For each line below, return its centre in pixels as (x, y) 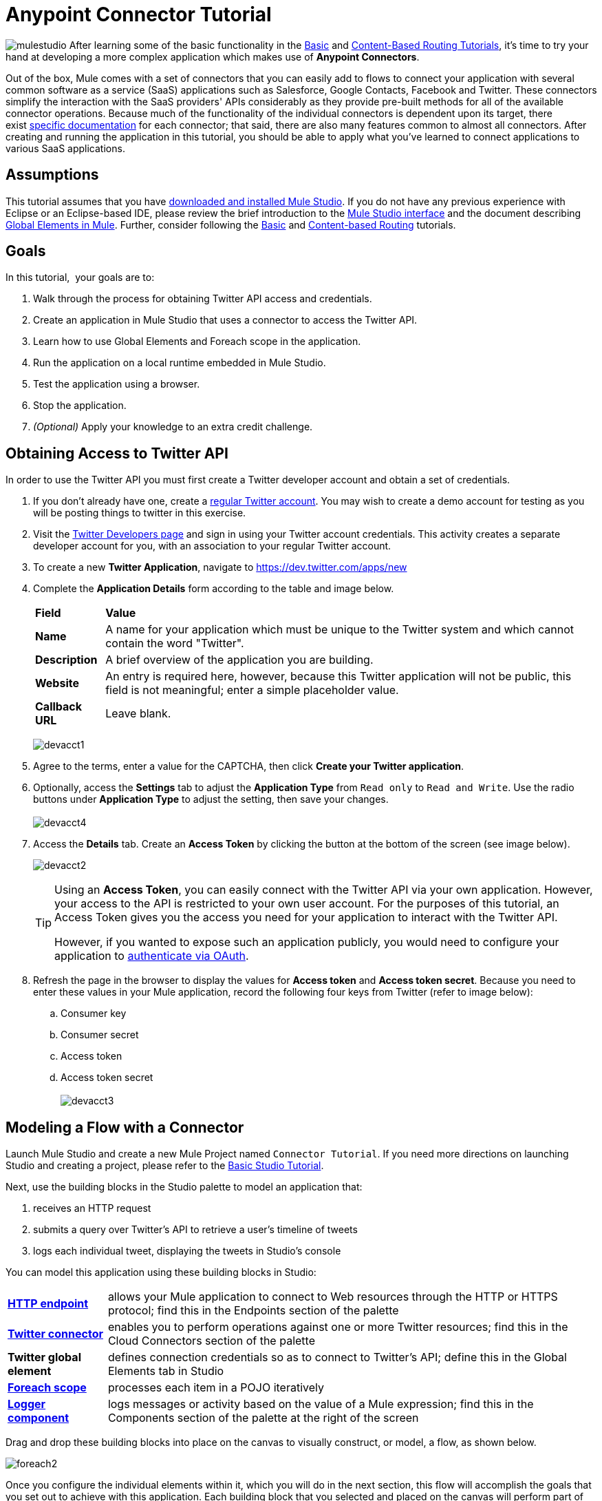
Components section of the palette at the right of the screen (263, 1418)
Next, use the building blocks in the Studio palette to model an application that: (184, 1187)
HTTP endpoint (48, 1304)
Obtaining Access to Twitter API (117, 453)
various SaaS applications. (65, 148)
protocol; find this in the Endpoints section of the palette (253, 1311)
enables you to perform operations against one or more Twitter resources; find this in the (338, 1327)
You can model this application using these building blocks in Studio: (161, 1272)
